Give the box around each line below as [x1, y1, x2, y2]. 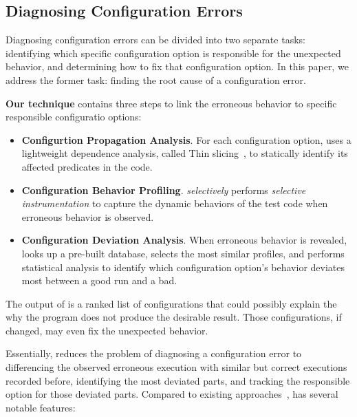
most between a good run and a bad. [21, 273, 177, 288]
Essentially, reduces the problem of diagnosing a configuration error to [6, 346, 302, 361]
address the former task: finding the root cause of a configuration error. [6, 72, 306, 87]
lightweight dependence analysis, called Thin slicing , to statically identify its [21, 146, 348, 160]
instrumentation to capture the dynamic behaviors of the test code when [21, 196, 328, 211]
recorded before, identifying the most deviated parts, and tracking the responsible [6, 373, 350, 387]
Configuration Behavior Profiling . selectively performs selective [21, 182, 306, 197]
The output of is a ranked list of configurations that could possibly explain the [6, 296, 337, 310]
